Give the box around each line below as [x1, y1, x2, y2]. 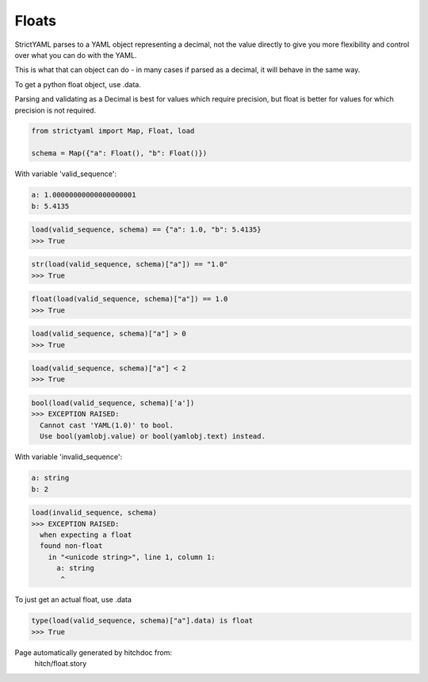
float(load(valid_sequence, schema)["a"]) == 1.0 [31, 294, 228, 304]
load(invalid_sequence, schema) [31, 508, 158, 517]
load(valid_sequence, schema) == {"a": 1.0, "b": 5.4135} [31, 225, 262, 234]
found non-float [40, 542, 103, 550]
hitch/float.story [34, 659, 87, 669]
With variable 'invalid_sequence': [14, 452, 123, 462]
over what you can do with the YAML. [14, 50, 137, 59]
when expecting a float [40, 530, 132, 539]
